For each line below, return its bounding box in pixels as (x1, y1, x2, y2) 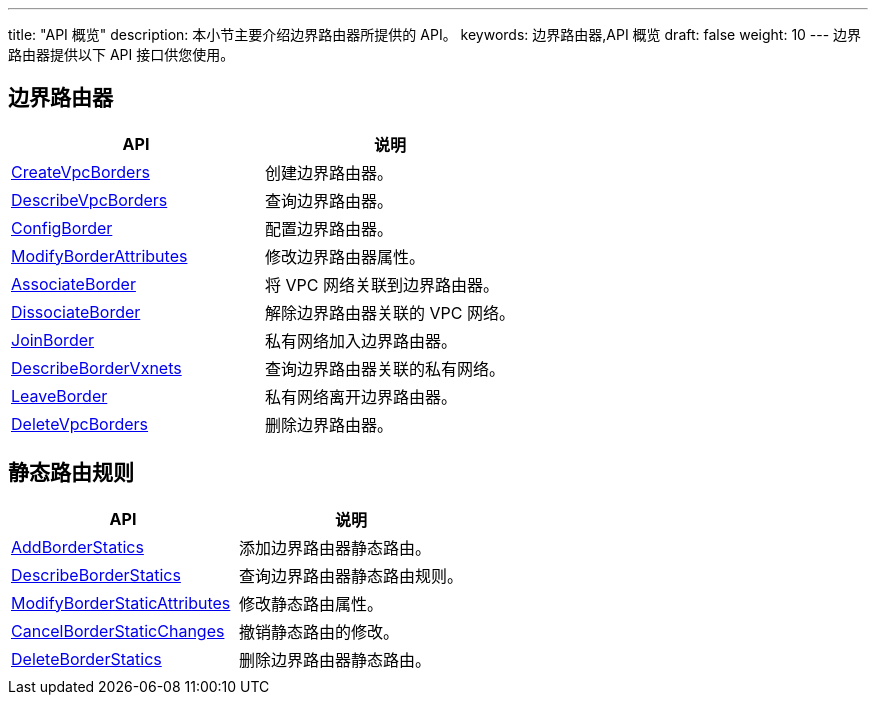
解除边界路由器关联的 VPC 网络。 (264, 302, 515, 323)
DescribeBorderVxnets (11, 357, 182, 378)
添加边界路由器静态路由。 (239, 537, 432, 558)
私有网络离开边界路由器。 (264, 386, 457, 407)
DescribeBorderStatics (11, 564, 181, 585)
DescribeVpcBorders (11, 189, 168, 210)
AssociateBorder (11, 273, 136, 294)
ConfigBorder (11, 217, 113, 238)
